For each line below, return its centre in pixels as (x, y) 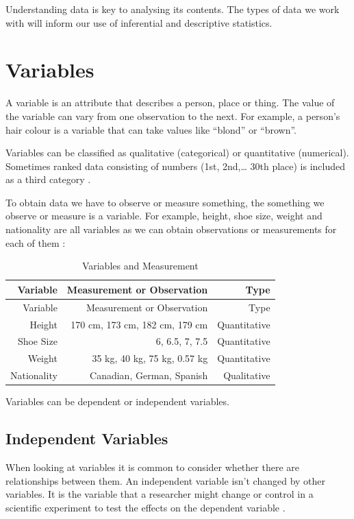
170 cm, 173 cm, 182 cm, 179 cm (139, 324)
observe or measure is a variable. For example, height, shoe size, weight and (164, 216)
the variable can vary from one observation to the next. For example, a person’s (173, 116)
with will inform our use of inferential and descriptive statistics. (139, 22)
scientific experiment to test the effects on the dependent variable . (146, 507)
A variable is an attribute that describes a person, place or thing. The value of (170, 102)
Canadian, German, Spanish (149, 375)
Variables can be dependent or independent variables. (117, 401)
